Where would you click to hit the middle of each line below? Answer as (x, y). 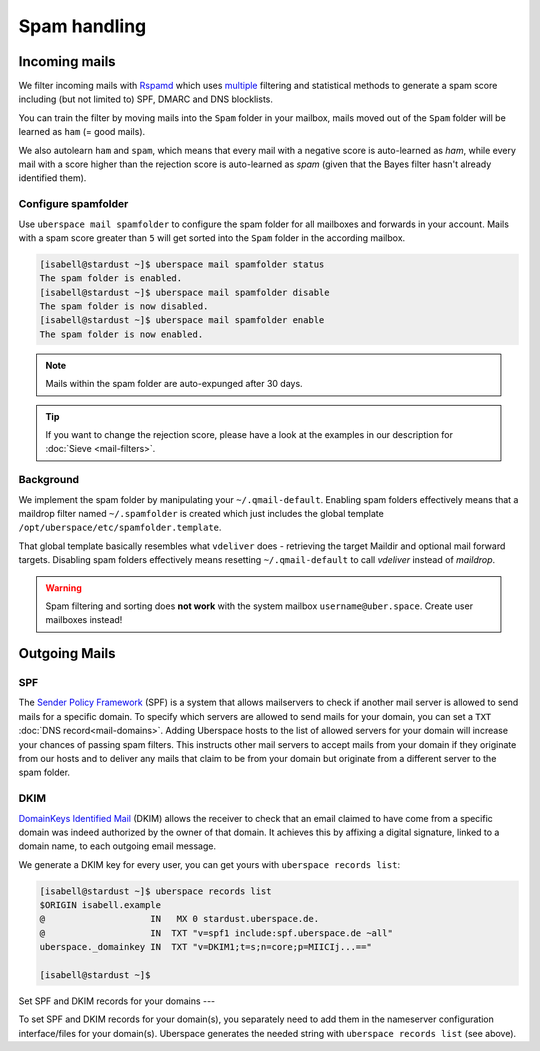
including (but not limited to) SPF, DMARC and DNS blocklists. (146, 99)
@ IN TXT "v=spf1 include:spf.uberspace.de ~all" (216, 933)
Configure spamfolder (73, 204)
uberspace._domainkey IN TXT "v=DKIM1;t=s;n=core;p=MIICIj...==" (205, 947)
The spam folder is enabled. (111, 278)
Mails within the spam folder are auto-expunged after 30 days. (174, 384)
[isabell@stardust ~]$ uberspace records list (155, 891)
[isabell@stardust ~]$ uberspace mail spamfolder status (182, 264)
